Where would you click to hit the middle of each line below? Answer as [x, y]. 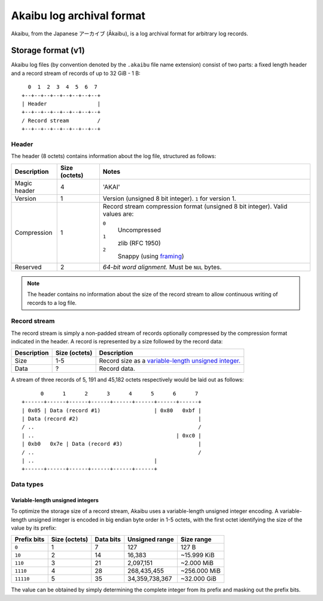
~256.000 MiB [200, 571]
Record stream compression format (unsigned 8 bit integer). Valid [195, 206]
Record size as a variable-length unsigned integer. [170, 361]
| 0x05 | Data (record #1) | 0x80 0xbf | [112, 410]
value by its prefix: [34, 528]
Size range [196, 539]
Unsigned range [151, 539]
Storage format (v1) [48, 51]
